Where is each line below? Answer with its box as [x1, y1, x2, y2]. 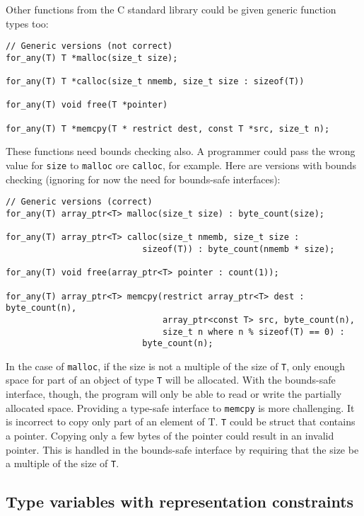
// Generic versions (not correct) [6, 41, 173, 52]
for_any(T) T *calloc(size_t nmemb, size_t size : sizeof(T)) [6, 76, 305, 87]
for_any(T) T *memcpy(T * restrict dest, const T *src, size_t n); [6, 123, 330, 134]
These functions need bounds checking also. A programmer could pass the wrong [6, 144, 356, 159]
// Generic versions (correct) [6, 197, 153, 207]
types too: [6, 16, 49, 30]
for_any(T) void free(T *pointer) [6, 100, 168, 110]
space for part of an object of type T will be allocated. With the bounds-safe [6, 372, 336, 387]
